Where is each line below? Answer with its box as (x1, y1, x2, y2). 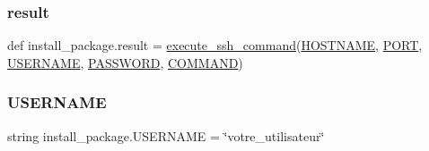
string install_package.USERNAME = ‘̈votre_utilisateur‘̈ (7, 126, 325, 145)
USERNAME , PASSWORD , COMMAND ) (7, 53, 243, 71)
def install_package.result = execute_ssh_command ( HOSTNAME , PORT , (7, 36, 423, 55)
